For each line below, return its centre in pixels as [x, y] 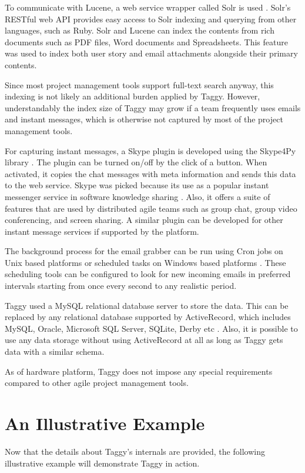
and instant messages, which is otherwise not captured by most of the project [144, 119]
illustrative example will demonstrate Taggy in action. [102, 463]
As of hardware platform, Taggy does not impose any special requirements [139, 371]
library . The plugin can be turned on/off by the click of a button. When [136, 162]
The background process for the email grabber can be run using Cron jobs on [144, 251]
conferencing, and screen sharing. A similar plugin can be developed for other [144, 220]
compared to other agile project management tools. [97, 383]
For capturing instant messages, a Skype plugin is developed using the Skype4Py [150, 150]
